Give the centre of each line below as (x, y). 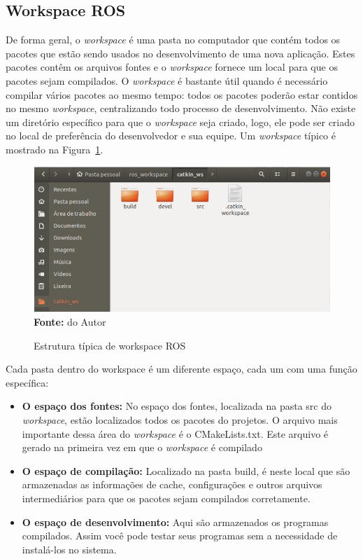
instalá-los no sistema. (69, 549)
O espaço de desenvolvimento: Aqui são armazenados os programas (175, 522)
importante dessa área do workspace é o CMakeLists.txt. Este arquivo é (175, 433)
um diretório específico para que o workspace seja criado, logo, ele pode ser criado (180, 122)
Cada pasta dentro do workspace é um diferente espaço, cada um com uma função (181, 369)
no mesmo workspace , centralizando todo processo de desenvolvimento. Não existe (181, 108)
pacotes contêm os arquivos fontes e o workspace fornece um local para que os (172, 67)
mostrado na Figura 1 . (55, 149)
